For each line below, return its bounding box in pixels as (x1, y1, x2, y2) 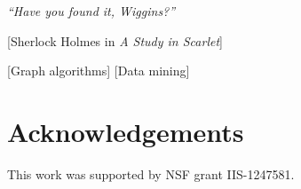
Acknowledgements (7, 113, 244, 149)
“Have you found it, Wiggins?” (7, 2, 176, 20)
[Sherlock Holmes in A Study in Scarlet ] (7, 31, 223, 50)
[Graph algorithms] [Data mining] (7, 61, 190, 80)
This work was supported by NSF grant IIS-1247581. (7, 164, 295, 183)
